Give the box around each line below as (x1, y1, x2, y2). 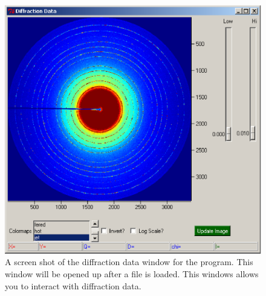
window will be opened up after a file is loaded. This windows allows (5, 267, 259, 280)
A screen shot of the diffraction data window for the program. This (5, 255, 253, 268)
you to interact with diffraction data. (5, 279, 141, 292)
